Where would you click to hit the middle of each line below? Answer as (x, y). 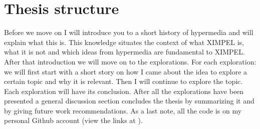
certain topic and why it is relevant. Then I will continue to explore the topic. (123, 81)
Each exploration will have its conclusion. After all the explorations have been (124, 91)
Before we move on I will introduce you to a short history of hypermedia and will (129, 32)
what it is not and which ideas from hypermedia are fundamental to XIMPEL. (124, 52)
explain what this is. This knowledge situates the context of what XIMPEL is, (124, 42)
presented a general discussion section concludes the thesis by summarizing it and (129, 101)
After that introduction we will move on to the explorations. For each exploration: (130, 61)
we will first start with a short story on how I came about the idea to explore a (126, 71)
